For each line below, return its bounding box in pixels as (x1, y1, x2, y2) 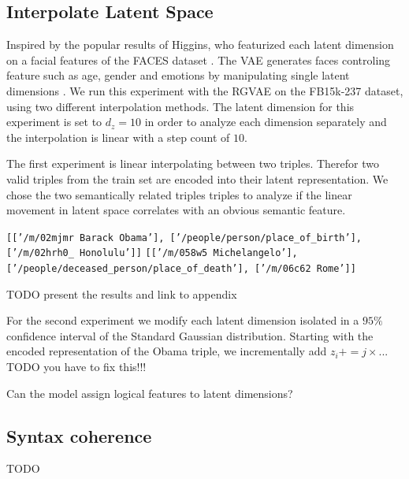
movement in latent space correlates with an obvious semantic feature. (6, 202, 346, 218)
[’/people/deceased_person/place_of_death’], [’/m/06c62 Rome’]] (6, 263, 356, 275)
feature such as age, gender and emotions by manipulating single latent (6, 67, 350, 84)
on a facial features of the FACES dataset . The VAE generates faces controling (6, 51, 391, 68)
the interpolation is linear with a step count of (6, 128, 230, 145)
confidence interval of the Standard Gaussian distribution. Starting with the (6, 327, 374, 343)
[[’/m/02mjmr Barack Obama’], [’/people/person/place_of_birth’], (6, 232, 363, 243)
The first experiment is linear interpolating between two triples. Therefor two (6, 155, 379, 172)
